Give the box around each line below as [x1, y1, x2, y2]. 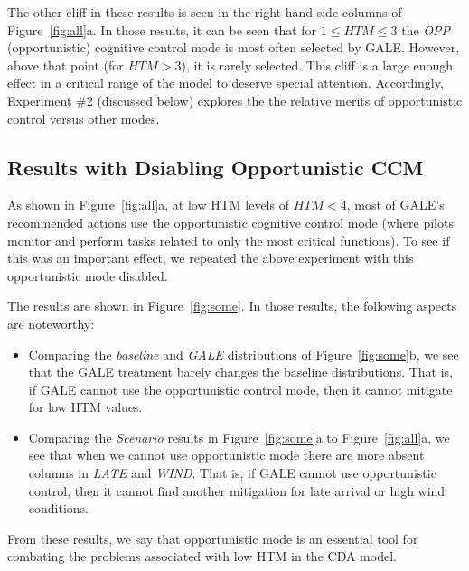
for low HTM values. [28, 398, 143, 417]
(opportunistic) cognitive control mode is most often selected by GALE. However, [7, 38, 460, 57]
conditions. [28, 499, 89, 518]
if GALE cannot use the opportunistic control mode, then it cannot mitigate [28, 379, 453, 398]
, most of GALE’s [346, 195, 445, 214]
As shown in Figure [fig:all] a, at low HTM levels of [7, 195, 289, 214]
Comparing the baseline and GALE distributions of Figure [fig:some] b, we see [28, 344, 459, 363]
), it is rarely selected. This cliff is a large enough [181, 55, 454, 74]
